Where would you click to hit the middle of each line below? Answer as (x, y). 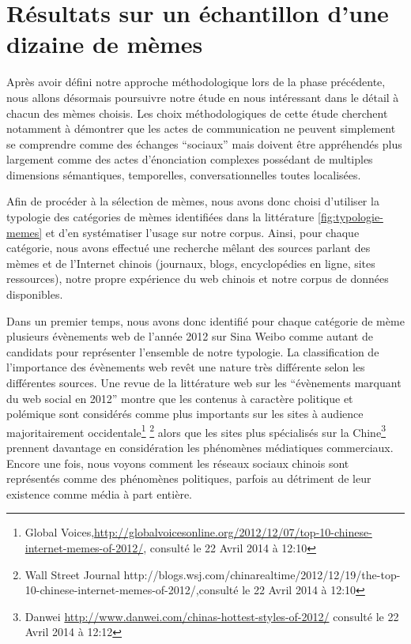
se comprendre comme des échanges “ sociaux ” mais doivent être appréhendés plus (204, 143)
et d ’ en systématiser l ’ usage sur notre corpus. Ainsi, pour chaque (202, 232)
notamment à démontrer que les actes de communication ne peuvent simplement (201, 128)
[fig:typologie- (351, 217)
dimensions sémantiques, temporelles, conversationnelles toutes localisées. (184, 174)
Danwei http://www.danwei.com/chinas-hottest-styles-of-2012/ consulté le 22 (212, 616)
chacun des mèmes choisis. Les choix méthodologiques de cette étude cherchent (197, 113)
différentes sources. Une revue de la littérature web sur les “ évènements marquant (204, 382)
